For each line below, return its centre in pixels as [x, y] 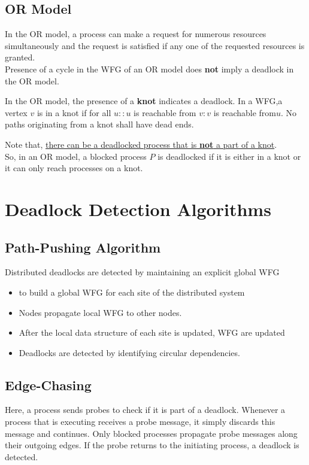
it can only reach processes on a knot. [74, 168]
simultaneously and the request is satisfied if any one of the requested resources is [155, 45]
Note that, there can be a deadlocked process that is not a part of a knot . [141, 144]
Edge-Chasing [48, 385]
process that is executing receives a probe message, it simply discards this [140, 422]
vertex [16, 112]
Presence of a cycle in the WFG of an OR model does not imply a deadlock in [149, 69]
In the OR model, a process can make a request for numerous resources [136, 34]
